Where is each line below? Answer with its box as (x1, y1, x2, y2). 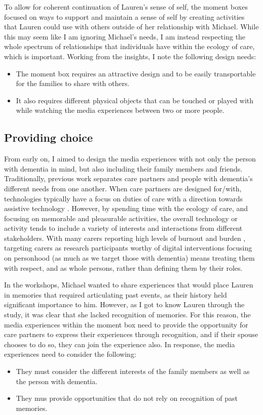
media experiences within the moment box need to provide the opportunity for (4, 319, 248, 329)
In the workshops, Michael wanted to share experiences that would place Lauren (4, 279, 253, 290)
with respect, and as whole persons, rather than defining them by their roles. (4, 262, 243, 273)
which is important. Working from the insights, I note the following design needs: (4, 51, 256, 61)
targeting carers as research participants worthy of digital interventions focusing (4, 242, 252, 253)
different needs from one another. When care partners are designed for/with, (4, 183, 242, 193)
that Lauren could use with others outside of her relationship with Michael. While (4, 21, 259, 32)
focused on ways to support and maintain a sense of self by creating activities (4, 11, 245, 22)
